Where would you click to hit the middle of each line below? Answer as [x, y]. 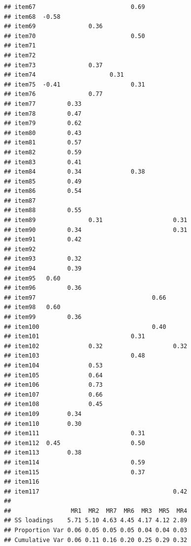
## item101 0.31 [75, 337]
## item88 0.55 [43, 210]
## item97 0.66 [85, 297]
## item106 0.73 [53, 385]
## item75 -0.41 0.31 [75, 84]
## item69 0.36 [53, 26]
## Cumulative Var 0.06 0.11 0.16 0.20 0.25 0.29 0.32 [96, 540]
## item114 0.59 [75, 462]
